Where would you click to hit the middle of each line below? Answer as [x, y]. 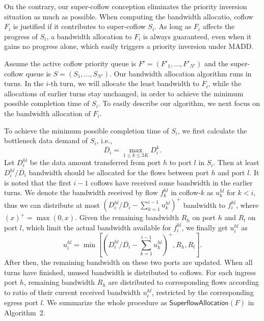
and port [231, 172]
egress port [21, 302]
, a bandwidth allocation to [89, 36]
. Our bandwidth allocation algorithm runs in [181, 73]
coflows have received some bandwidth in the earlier [171, 182]
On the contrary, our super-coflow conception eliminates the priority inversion [126, 6]
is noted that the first [38, 182]
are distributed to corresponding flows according [183, 282]
